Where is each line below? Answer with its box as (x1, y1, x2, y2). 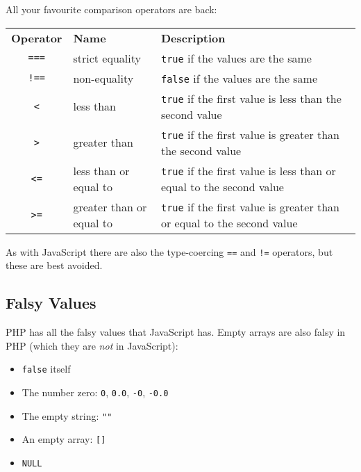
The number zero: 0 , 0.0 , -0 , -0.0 (22, 384, 169, 399)
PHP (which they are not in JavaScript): (6, 338, 178, 352)
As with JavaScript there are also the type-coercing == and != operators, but (6, 244, 333, 259)
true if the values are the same (160, 49, 312, 66)
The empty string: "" (22, 408, 112, 423)
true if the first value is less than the (160, 90, 342, 106)
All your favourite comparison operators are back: (6, 2, 217, 16)
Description (160, 29, 226, 46)
